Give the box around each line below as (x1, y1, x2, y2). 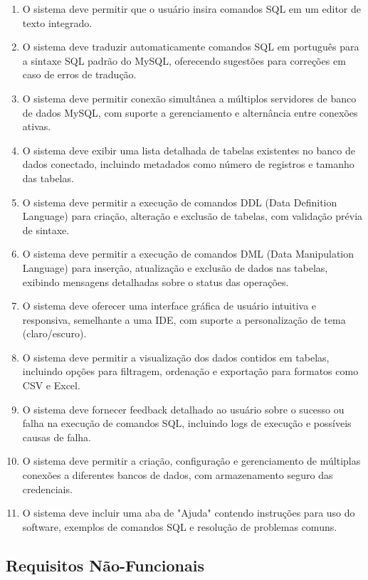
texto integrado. (22, 15, 93, 30)
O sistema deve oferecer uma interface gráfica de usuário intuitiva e (22, 298, 317, 313)
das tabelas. (22, 170, 74, 185)
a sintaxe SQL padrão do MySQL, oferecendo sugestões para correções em (22, 53, 346, 68)
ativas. (22, 119, 51, 134)
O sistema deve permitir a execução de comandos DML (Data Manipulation (22, 246, 354, 261)
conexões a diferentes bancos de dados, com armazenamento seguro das (22, 468, 333, 483)
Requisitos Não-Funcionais (6, 554, 205, 576)
